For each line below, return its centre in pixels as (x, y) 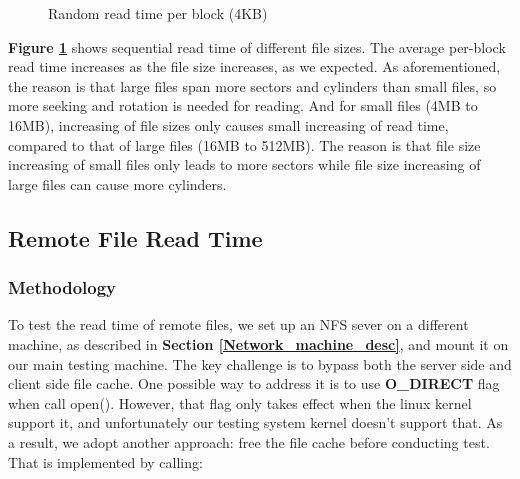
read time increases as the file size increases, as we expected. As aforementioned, (254, 66)
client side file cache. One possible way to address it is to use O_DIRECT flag (254, 383)
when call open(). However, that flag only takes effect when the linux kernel (240, 402)
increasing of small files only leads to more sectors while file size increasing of (244, 164)
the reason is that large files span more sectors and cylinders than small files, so (252, 85)
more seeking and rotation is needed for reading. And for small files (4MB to (243, 105)
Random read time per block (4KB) (158, 13)
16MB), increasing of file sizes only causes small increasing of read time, (228, 124)
